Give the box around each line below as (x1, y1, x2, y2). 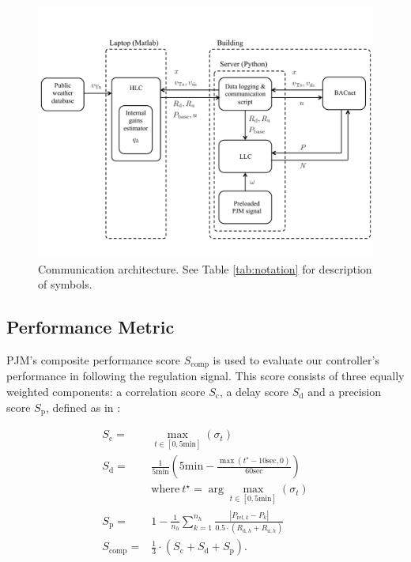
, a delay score (219, 383, 289, 400)
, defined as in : (45, 398, 121, 415)
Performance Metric (6, 315, 175, 339)
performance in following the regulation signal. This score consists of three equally (6, 368, 405, 384)
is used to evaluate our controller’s (213, 351, 379, 368)
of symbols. (38, 276, 92, 292)
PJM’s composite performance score (6, 351, 181, 368)
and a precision (307, 383, 381, 400)
